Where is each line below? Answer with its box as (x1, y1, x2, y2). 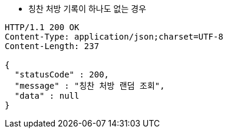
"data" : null (14, 91, 80, 100)
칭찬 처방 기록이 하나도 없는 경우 (28, 4, 147, 14)
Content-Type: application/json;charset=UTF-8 (5, 32, 223, 41)
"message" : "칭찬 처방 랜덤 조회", (14, 81, 165, 90)
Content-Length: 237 (5, 41, 100, 51)
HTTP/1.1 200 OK (5, 22, 80, 32)
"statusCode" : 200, (14, 70, 110, 79)
